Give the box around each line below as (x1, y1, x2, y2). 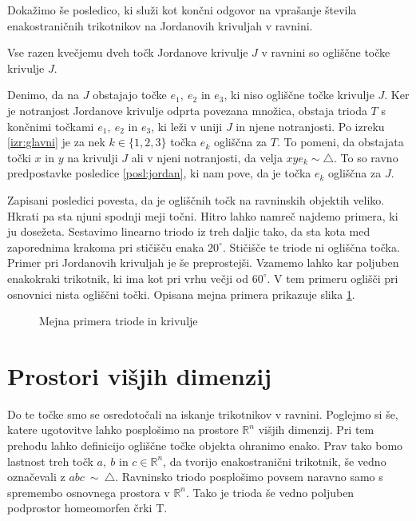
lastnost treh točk (7, 452, 93, 469)
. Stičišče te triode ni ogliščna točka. (222, 238, 400, 255)
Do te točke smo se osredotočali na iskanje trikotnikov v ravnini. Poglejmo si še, (7, 405, 398, 422)
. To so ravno (334, 149, 398, 165)
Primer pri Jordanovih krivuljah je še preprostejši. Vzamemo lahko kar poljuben (7, 254, 399, 271)
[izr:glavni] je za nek (7, 133, 105, 150)
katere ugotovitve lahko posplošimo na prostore (7, 421, 239, 438)
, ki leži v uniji (151, 117, 223, 134)
